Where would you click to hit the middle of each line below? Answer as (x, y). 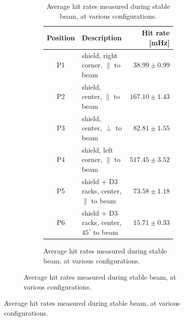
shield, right (100, 55)
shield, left (97, 149)
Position (61, 37)
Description (102, 37)
